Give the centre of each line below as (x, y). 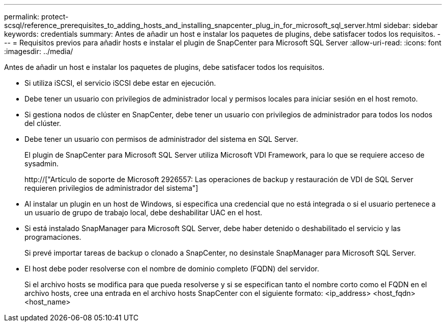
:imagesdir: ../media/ (39, 51)
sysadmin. (42, 164)
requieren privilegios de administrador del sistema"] (111, 188)
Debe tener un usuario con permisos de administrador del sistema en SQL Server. (161, 139)
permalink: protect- (36, 17)
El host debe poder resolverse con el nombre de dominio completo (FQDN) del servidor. (172, 269)
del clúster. (43, 123)
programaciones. (53, 237)
